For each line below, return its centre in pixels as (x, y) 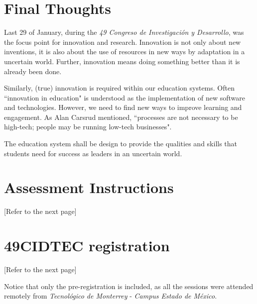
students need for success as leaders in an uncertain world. (93, 153)
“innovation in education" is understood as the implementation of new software (125, 97)
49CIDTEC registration (87, 246)
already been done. (33, 71)
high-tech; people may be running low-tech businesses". (88, 127)
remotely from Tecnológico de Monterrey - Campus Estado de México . (111, 296)
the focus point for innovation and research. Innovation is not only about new (123, 42)
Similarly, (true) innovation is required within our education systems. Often (119, 88)
